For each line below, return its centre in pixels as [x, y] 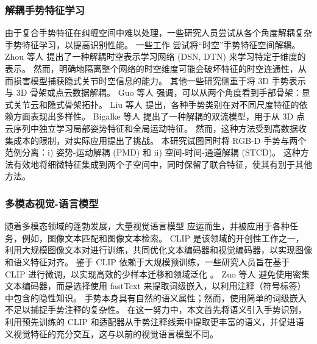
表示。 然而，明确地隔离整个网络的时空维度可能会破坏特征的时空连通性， [151, 68]
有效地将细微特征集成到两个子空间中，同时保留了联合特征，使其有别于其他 [162, 164]
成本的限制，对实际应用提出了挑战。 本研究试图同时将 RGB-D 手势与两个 [160, 140]
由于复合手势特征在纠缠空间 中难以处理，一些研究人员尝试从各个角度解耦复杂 [158, 33]
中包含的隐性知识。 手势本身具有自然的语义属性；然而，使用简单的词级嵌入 [156, 297]
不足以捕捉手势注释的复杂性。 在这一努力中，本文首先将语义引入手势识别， [156, 310]
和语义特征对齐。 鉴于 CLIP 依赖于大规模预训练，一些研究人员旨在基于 [148, 261]
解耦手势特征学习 [45, 9]
